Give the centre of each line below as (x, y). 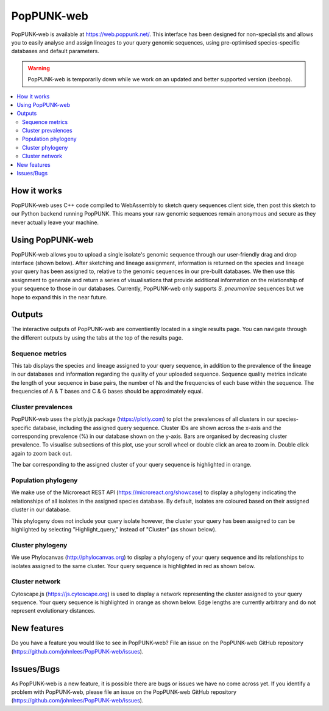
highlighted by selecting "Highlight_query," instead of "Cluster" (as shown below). (114, 529)
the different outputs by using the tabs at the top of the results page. (97, 337)
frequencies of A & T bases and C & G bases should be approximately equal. (107, 392)
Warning (39, 68)
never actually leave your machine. (55, 222)
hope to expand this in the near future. (59, 297)
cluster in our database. (41, 509)
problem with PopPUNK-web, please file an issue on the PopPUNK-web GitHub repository (124, 692)
